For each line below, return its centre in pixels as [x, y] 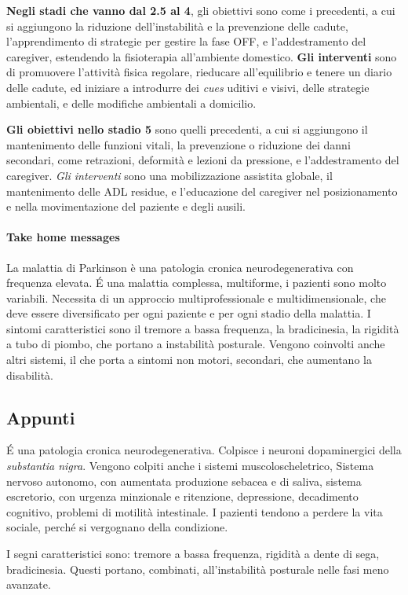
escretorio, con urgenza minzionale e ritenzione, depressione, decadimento [182, 496]
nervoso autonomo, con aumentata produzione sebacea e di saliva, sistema [184, 481]
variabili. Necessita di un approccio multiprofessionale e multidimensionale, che [196, 297]
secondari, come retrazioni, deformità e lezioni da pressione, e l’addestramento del [203, 160]
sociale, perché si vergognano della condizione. [117, 527]
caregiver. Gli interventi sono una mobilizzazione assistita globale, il [169, 175]
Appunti [41, 417]
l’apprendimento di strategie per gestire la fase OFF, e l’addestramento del [186, 41]
